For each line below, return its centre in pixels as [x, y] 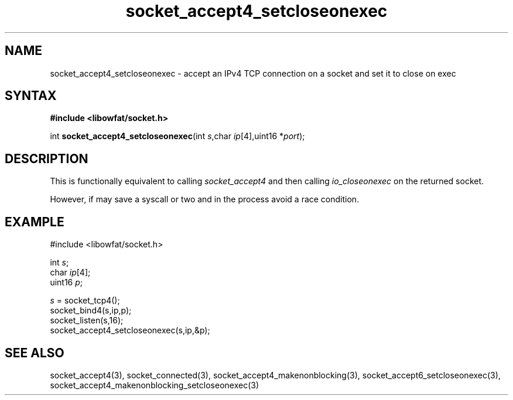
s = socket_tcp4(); [85, 301]
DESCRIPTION [47, 158]
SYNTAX [31, 96]
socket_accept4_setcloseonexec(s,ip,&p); [130, 330]
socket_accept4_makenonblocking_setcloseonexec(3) [155, 385]
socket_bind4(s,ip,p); [91, 311]
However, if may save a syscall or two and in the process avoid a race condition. [205, 199]
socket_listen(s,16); [87, 320]
